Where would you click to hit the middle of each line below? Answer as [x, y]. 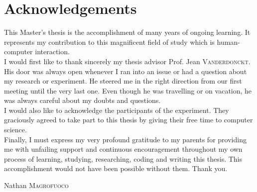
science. [15, 130]
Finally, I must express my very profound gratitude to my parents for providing [125, 139]
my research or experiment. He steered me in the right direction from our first [123, 81]
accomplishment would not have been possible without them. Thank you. [116, 168]
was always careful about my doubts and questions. [82, 100]
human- [228, 42]
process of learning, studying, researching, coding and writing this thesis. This [123, 158]
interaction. [52, 51]
